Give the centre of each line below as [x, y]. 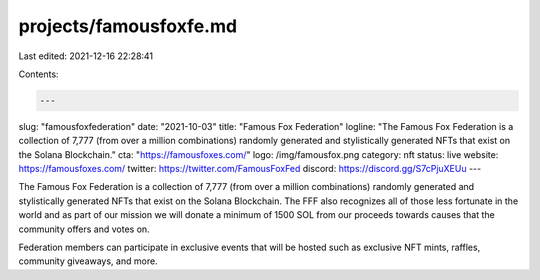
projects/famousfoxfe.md [128, 26]
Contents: [38, 74]
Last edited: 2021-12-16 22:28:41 [86, 56]
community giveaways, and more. [88, 261]
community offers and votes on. [84, 229]
